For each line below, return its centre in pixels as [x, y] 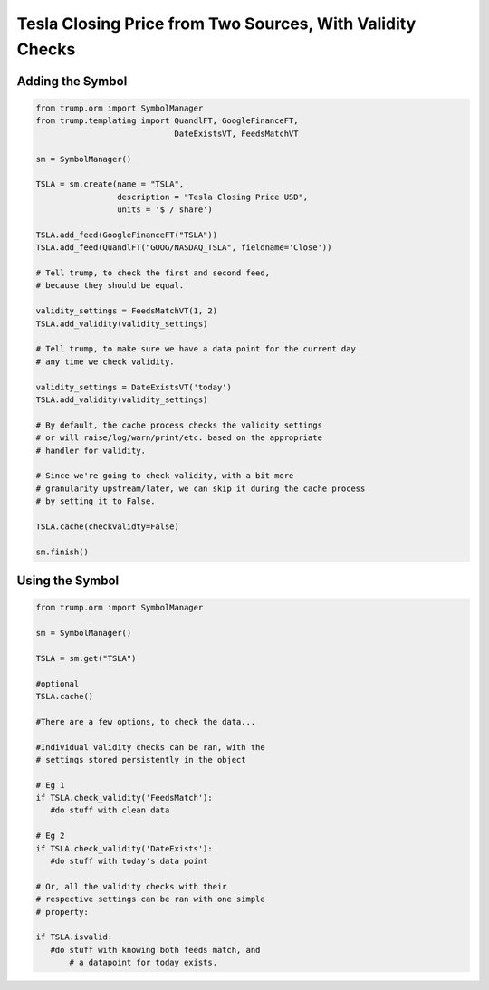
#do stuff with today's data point [129, 861]
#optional [58, 683]
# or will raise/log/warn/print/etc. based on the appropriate [179, 438]
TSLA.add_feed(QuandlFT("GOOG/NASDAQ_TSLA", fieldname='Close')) [184, 248]
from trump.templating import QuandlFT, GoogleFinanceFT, [167, 121]
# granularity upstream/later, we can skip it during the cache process [201, 488]
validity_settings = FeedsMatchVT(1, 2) [126, 311]
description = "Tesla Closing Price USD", [212, 197]
